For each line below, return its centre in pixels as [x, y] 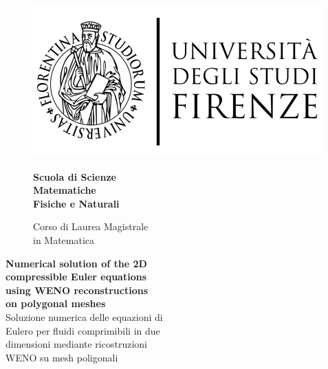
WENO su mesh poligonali [62, 357]
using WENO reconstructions [77, 290]
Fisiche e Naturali [76, 203]
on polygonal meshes [56, 303]
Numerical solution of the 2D [76, 263]
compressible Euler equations [76, 277]
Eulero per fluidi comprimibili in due [83, 330]
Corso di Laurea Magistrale [91, 226]
